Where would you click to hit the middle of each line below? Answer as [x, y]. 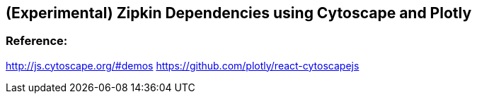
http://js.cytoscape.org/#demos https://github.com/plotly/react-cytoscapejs [183, 65]
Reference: [37, 41]
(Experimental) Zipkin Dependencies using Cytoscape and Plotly [239, 13]
